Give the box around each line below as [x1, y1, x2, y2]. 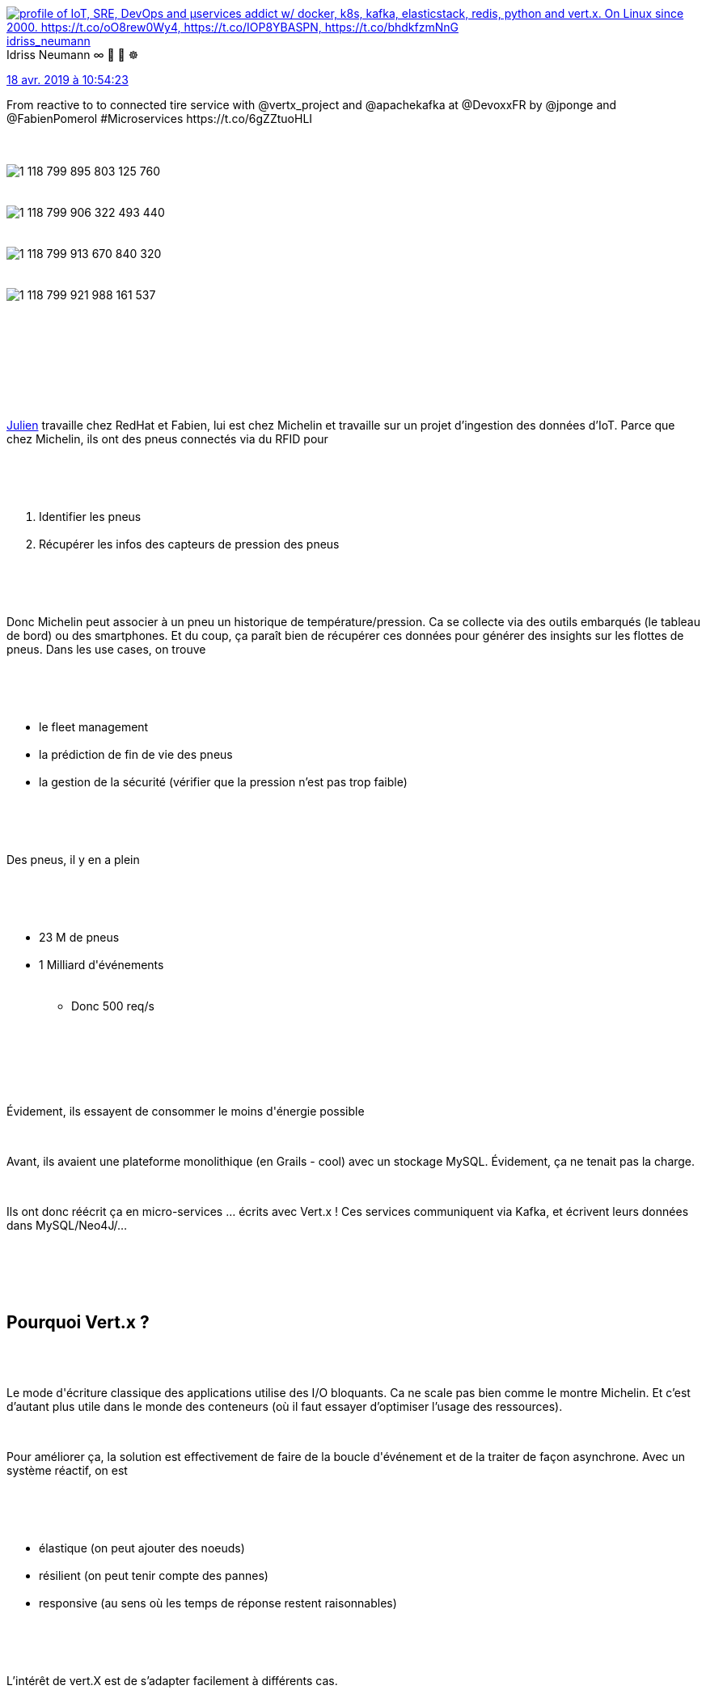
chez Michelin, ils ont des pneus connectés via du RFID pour [6, 432, 328, 446]
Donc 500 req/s [71, 999, 154, 1013]
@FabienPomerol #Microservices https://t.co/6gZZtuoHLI [6, 112, 313, 125]
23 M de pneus [39, 930, 120, 944]
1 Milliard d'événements [39, 958, 164, 972]
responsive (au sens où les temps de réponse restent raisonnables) [39, 1595, 397, 1610]
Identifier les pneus [39, 510, 142, 523]
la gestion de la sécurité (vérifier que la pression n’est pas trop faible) [39, 775, 408, 789]
